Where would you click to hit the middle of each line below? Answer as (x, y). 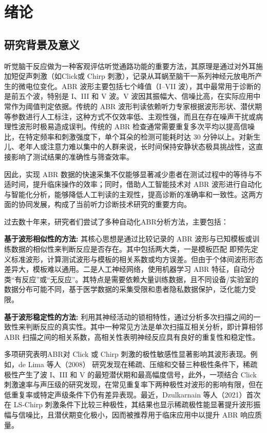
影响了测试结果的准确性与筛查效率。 (72, 156)
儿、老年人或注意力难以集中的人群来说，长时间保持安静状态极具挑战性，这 (130, 146)
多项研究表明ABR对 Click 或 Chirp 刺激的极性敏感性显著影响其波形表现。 (127, 354)
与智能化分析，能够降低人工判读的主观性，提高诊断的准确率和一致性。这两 (130, 194)
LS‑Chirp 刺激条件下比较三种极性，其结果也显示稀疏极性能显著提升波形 (133, 404)
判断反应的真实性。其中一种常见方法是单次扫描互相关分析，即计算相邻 (144, 327)
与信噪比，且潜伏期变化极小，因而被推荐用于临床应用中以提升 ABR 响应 (133, 414)
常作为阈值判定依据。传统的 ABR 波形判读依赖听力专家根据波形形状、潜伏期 (133, 106)
